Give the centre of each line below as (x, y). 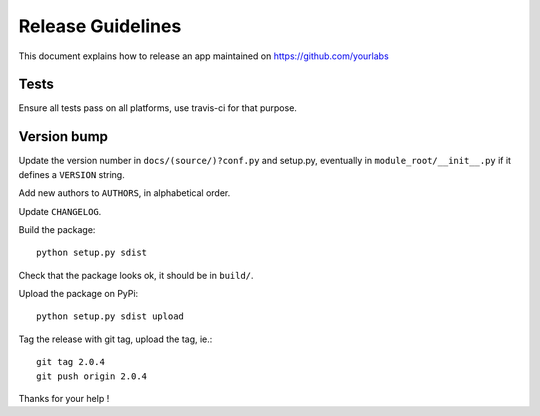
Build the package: (57, 229)
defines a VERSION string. (71, 174)
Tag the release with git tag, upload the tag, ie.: (115, 339)
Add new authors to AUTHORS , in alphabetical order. (124, 193)
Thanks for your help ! (64, 399)
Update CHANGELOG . (60, 211)
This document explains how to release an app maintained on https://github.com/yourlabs (203, 56)
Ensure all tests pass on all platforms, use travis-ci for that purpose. (157, 108)
